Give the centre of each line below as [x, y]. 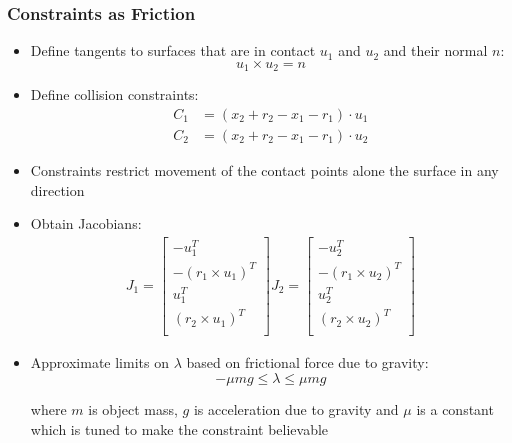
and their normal [435, 50]
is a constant [455, 408]
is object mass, [133, 408]
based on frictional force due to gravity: [307, 362]
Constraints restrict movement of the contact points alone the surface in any [264, 169]
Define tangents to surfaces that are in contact [173, 50]
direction [57, 189]
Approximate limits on [99, 362]
